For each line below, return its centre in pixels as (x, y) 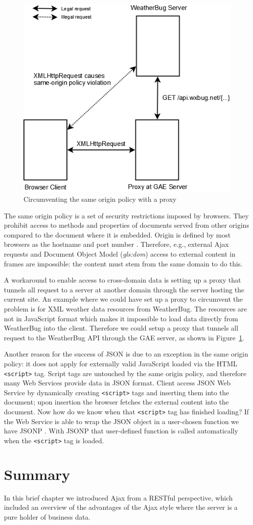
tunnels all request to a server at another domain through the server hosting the (124, 289)
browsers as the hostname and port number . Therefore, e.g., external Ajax (116, 244)
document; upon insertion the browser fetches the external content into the (116, 402)
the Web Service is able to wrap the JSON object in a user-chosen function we (122, 421)
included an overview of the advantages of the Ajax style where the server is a (121, 507)
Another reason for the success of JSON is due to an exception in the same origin (126, 354)
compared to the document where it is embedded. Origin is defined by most (117, 234)
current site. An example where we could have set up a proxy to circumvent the (123, 299)
